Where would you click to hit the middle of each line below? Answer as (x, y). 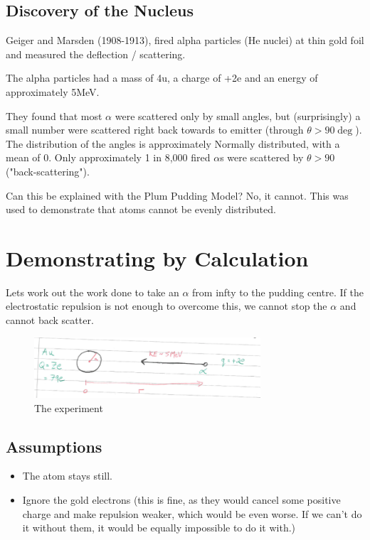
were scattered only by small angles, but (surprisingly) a (238, 115)
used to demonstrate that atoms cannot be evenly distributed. (141, 209)
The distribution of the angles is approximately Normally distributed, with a (173, 143)
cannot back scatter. (50, 320)
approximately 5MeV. (53, 91)
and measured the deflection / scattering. (96, 54)
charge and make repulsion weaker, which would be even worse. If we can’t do (192, 513)
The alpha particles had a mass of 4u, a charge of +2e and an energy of (162, 78)
